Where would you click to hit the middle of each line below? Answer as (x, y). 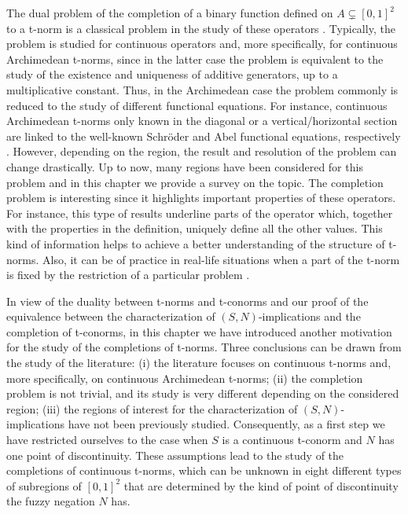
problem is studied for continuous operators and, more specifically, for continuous (202, 44)
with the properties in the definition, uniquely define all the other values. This (195, 228)
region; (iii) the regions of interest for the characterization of (152, 408)
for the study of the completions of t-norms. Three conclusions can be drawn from (204, 347)
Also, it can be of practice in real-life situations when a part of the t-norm (221, 259)
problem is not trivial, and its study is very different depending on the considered (203, 393)
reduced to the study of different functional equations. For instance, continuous (197, 105)
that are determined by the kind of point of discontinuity (261, 485)
